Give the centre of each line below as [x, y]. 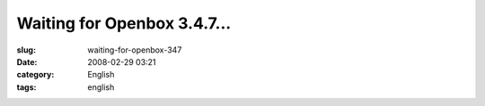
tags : [26, 87]
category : [35, 75]
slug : [26, 50]
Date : [27, 61]
